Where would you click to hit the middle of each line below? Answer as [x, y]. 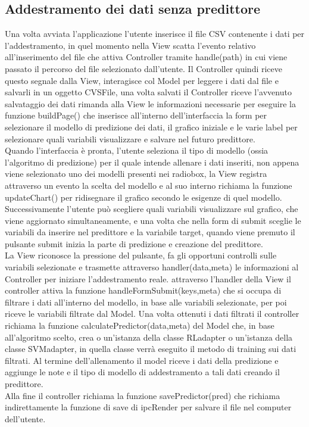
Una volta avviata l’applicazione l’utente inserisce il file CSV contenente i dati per [155, 34]
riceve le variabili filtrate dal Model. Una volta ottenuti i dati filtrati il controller [152, 314]
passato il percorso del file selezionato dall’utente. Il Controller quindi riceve [144, 68]
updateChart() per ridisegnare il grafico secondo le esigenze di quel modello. [143, 197]
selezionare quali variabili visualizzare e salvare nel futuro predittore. [130, 138]
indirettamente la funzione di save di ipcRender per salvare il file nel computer [148, 407]
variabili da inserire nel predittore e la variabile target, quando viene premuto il [150, 232]
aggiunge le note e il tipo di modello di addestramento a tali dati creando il [142, 372]
